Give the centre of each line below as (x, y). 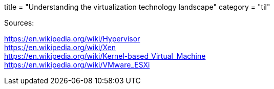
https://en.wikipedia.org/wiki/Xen (60, 47)
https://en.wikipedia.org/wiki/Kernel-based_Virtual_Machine (105, 56)
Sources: (19, 23)
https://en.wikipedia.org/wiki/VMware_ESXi (77, 65)
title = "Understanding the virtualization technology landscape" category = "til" (137, 7)
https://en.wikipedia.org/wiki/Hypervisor (72, 39)
